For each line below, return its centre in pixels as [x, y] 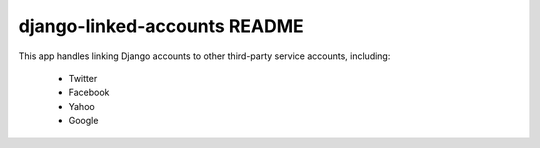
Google [83, 121]
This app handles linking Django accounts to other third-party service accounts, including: [204, 56]
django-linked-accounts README [161, 26]
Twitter [83, 78]
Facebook [89, 92]
